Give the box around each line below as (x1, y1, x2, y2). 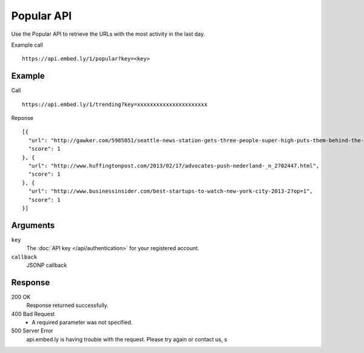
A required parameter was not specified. (32, 318, 133, 326)
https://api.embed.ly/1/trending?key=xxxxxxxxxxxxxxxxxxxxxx (22, 101, 207, 108)
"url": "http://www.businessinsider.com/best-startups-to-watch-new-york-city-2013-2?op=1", (28, 188, 314, 195)
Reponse (11, 114, 33, 122)
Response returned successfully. (26, 302, 109, 309)
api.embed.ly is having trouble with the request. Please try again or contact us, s (26, 335, 227, 343)
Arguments (11, 220, 55, 230)
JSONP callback (26, 262, 67, 269)
